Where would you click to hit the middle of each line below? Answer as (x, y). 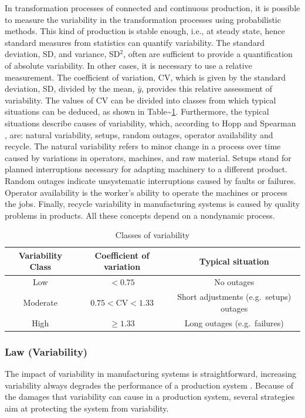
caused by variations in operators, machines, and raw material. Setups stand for (148, 157)
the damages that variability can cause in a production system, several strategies (150, 397)
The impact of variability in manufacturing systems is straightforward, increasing (150, 373)
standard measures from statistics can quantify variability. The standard (135, 42)
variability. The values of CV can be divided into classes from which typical (140, 100)
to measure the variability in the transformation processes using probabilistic (143, 19)
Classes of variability (152, 235)
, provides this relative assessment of (207, 88)
